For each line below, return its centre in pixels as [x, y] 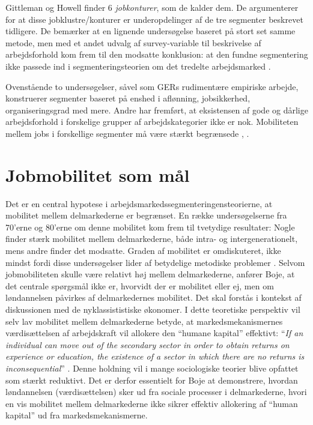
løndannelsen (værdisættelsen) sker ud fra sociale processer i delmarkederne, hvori [156, 392]
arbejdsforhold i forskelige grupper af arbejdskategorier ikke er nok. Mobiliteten [152, 122]
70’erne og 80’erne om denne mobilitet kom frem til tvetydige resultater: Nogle [150, 227]
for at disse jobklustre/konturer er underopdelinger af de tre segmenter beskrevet [154, 19]
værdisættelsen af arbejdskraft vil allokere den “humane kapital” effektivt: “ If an [154, 333]
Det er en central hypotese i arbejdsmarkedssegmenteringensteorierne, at [139, 203]
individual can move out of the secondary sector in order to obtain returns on [147, 344]
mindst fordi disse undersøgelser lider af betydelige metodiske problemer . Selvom [155, 262]
